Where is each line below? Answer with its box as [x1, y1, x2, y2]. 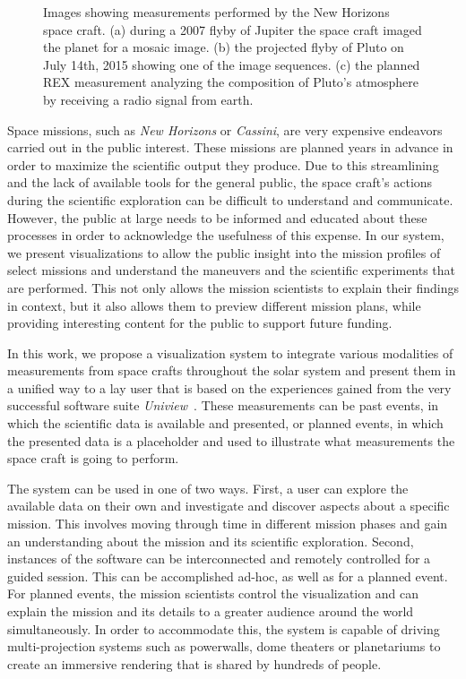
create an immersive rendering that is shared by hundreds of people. [7, 654, 382, 673]
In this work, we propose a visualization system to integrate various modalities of [7, 343, 453, 362]
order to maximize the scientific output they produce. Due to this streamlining [7, 155, 439, 174]
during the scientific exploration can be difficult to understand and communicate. [7, 190, 453, 209]
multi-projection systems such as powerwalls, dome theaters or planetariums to [7, 637, 441, 656]
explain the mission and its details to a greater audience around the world [7, 602, 414, 620]
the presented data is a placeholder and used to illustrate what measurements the [7, 431, 455, 450]
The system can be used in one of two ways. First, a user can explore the [7, 478, 409, 497]
